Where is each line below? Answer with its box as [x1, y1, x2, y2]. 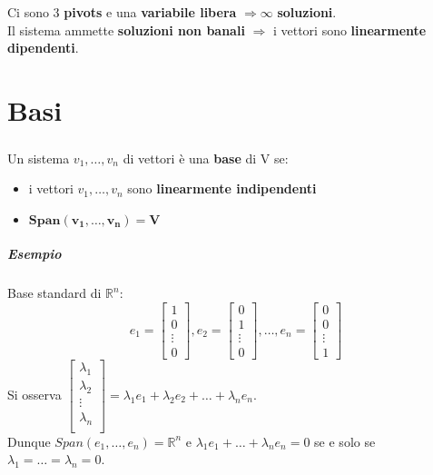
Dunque [7, 431, 51, 450]
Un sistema [7, 148, 70, 167]
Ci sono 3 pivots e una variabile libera [7, 3, 237, 21]
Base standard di [7, 283, 102, 302]
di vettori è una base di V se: [123, 148, 289, 167]
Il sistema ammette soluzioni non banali [7, 20, 245, 39]
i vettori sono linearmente [272, 20, 427, 39]
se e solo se [314, 431, 376, 450]
